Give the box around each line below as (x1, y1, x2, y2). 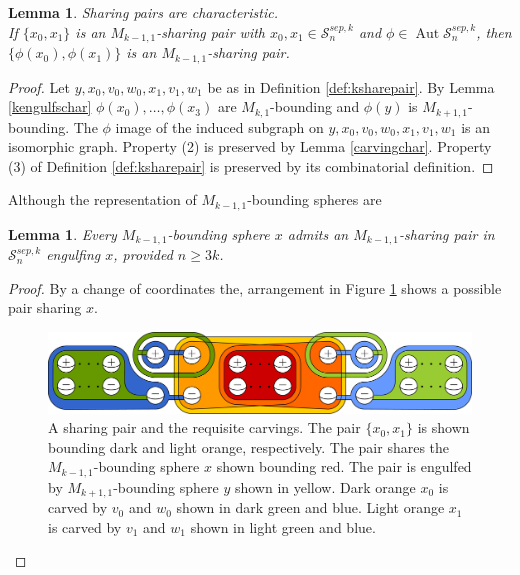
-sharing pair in (399, 223, 495, 244)
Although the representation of (8, 189, 197, 210)
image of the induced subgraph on (115, 116, 324, 137)
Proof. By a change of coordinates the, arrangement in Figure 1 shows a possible (8, 277, 502, 298)
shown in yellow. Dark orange (234, 476, 416, 497)
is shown (417, 417, 470, 438)
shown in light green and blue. (190, 516, 376, 537)
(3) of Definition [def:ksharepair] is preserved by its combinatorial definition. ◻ (8, 155, 494, 176)
